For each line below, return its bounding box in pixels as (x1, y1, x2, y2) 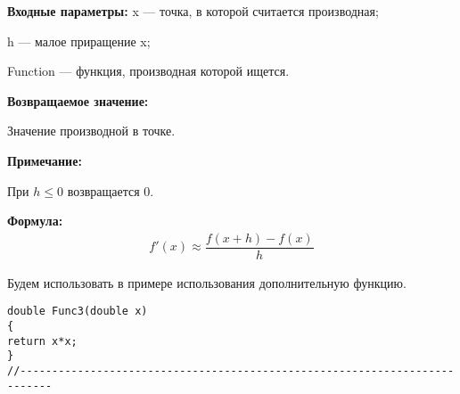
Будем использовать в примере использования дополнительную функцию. (7, 273, 407, 291)
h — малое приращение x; (7, 31, 151, 50)
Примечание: (7, 151, 82, 169)
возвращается (67, 181, 140, 200)
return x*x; (7, 334, 78, 348)
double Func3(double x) (7, 305, 148, 318)
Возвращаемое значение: (7, 91, 149, 110)
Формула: (7, 211, 63, 230)
